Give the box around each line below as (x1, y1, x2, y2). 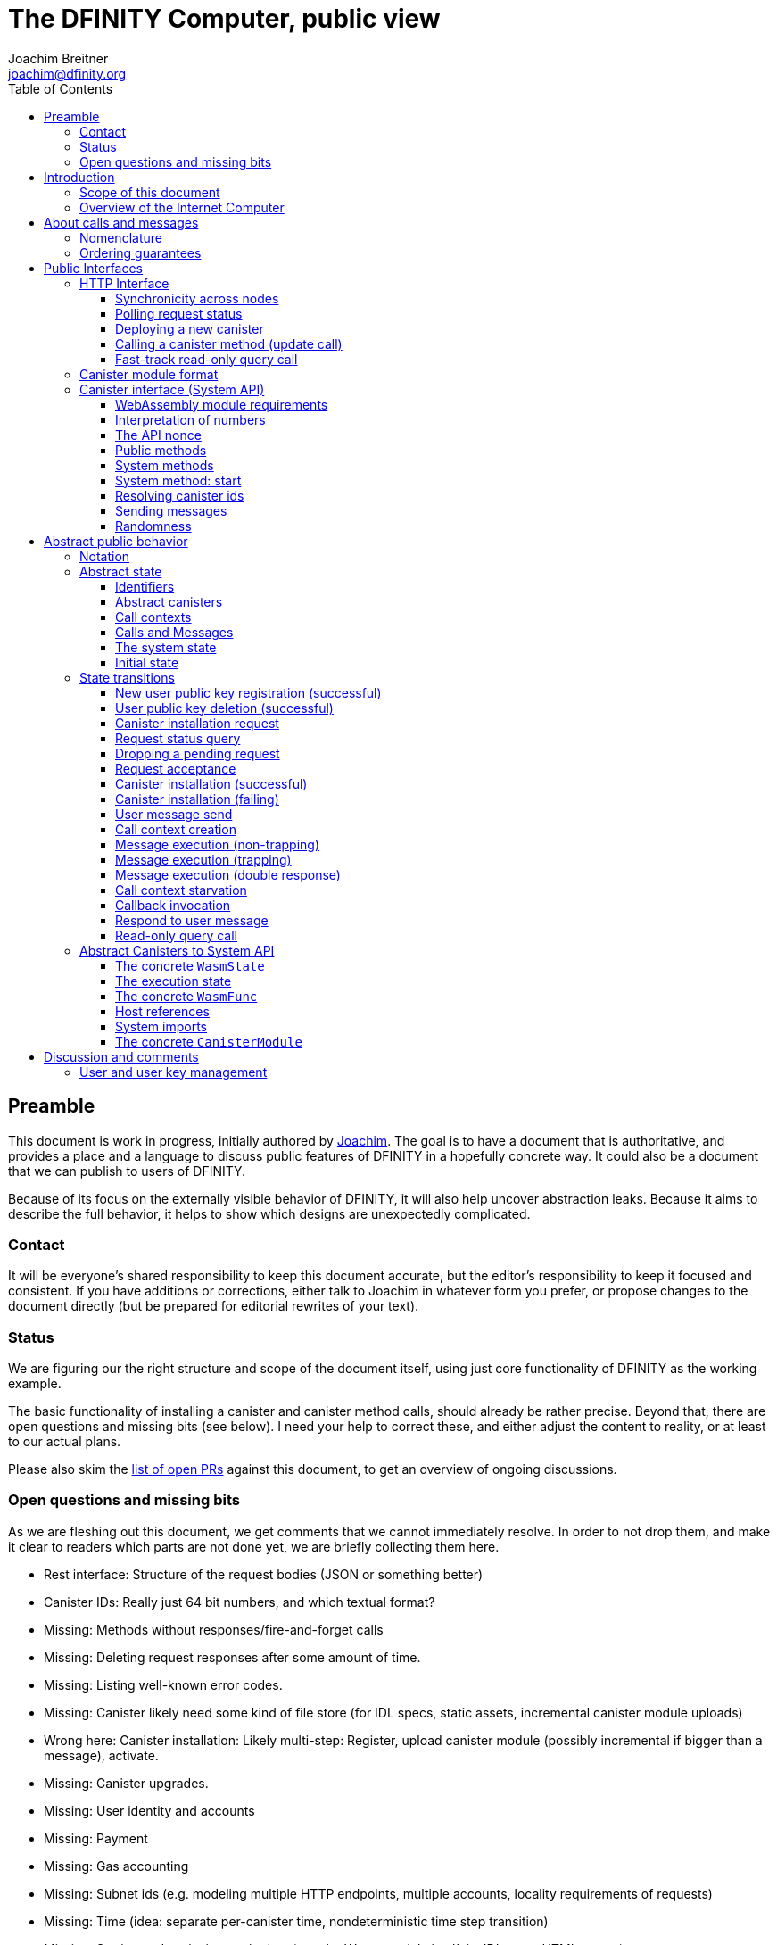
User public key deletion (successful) (115, 699, 334, 716)
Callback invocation (115, 897, 231, 913)
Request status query (115, 730, 241, 746)
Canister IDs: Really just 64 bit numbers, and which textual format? (44, 1593, 435, 1610)
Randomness (115, 517, 192, 534)
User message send (115, 806, 233, 822)
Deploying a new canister (115, 320, 264, 336)
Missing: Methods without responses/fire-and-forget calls (44, 1621, 384, 1637)
